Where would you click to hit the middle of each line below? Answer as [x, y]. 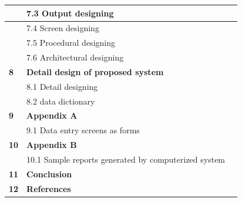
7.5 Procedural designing [71, 43]
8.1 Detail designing [62, 86]
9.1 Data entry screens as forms [83, 130]
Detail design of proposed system [95, 71]
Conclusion [49, 174]
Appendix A [52, 115]
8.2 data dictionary [61, 101]
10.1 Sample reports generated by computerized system [126, 159]
